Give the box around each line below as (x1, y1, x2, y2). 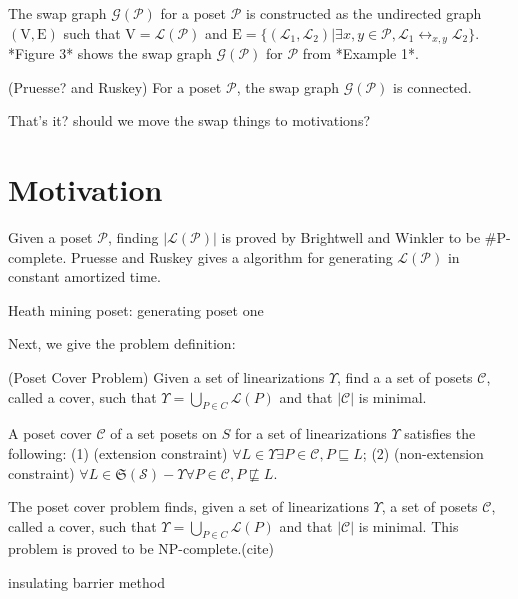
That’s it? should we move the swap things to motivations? (8, 110, 371, 131)
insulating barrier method (8, 572, 165, 593)
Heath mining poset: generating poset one (8, 299, 264, 320)
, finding (107, 226, 159, 247)
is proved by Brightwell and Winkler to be (221, 226, 481, 247)
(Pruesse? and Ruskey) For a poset (8, 76, 222, 97)
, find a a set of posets (337, 366, 473, 387)
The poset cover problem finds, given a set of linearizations (8, 496, 369, 517)
